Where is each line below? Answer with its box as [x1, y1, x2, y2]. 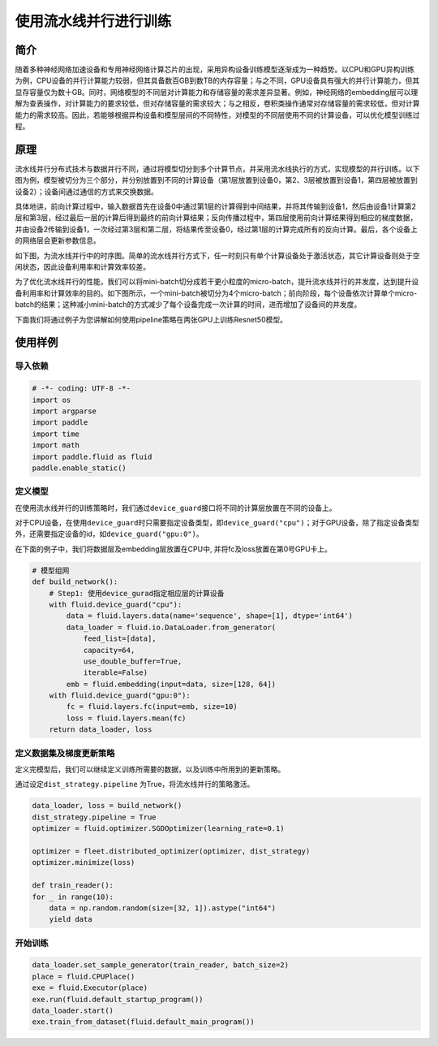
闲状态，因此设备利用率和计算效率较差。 [15, 262, 150, 272]
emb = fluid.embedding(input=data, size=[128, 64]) [66, 679, 277, 689]
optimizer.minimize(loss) [32, 858, 135, 867]
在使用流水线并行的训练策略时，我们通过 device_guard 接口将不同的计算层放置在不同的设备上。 [15, 503, 337, 512]
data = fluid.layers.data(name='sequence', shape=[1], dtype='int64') [66, 612, 353, 620]
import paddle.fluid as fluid [32, 452, 152, 461]
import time [32, 429, 80, 439]
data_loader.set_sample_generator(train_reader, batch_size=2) [32, 961, 290, 970]
